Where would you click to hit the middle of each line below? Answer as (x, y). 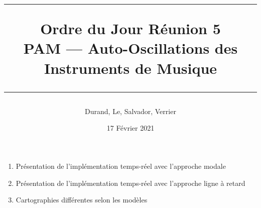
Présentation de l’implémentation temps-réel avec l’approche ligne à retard (130, 183)
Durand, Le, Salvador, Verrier (130, 111)
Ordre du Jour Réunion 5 (130, 28)
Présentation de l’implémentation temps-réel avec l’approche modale (121, 166)
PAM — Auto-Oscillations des (130, 48)
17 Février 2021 (130, 128)
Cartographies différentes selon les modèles (82, 200)
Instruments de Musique (130, 68)
